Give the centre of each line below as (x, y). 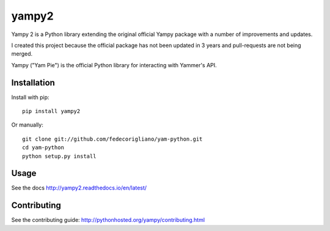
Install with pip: (30, 97)
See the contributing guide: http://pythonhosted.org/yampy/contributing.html (108, 220)
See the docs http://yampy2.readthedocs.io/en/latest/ (79, 188)
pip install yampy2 (51, 111)
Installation (33, 82)
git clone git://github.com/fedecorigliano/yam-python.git (112, 139)
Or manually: (28, 125)
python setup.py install (59, 156)
